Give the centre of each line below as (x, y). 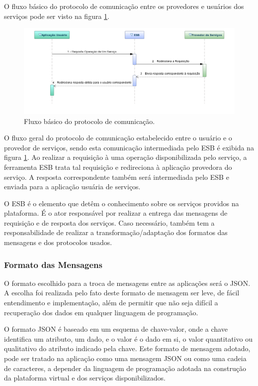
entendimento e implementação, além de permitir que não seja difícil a (111, 303)
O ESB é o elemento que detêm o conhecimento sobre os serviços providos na (122, 203)
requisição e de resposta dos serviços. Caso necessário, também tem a (109, 222)
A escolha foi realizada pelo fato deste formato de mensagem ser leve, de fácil (122, 293)
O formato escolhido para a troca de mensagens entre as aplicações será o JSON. (127, 283)
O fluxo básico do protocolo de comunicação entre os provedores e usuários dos (124, 6)
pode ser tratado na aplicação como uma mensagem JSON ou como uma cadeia (125, 358)
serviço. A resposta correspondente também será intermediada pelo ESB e (117, 177)
